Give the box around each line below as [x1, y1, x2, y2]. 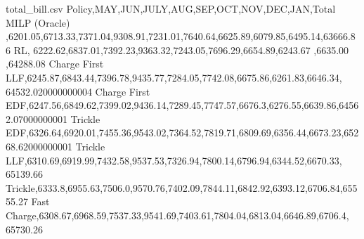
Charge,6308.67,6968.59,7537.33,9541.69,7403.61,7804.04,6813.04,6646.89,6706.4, [6, 207, 349, 222]
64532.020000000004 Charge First [6, 84, 150, 98]
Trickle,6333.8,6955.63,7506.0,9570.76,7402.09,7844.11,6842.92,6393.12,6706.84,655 [6, 180, 358, 195]
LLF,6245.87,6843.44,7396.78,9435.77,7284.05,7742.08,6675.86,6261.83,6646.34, [6, 70, 342, 84]
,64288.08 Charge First [6, 56, 104, 71]
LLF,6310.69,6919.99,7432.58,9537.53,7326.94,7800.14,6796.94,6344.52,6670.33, [6, 153, 342, 167]
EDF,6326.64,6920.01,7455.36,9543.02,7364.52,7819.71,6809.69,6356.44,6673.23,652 [6, 125, 359, 140]
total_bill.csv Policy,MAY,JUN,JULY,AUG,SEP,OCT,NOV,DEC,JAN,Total [6, 1, 336, 15]
